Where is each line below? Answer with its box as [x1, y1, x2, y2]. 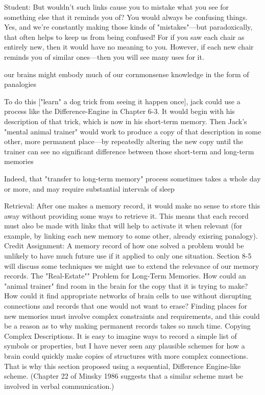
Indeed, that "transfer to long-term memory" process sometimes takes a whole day [4, 173, 261, 183]
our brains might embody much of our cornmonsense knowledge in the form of [4, 68, 249, 79]
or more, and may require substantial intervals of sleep [4, 183, 175, 194]
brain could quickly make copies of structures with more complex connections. [4, 351, 249, 361]
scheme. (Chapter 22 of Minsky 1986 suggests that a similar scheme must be [4, 370, 244, 381]
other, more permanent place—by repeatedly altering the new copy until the [4, 136, 244, 147]
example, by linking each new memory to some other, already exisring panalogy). [4, 230, 258, 241]
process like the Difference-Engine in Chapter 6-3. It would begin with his [4, 106, 235, 117]
